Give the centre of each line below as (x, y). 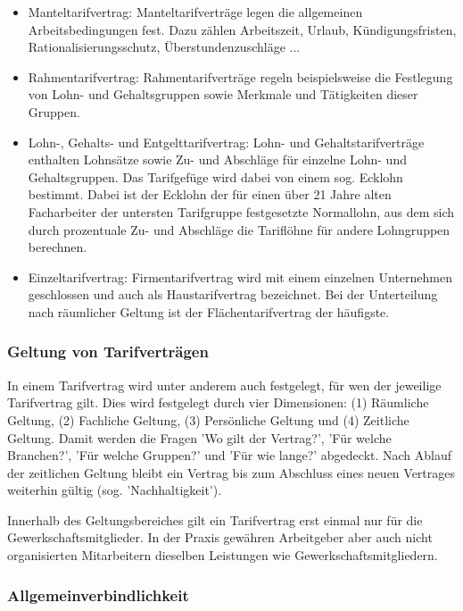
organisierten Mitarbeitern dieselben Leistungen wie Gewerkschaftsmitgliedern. (223, 555)
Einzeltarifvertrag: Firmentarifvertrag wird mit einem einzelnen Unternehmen (240, 276)
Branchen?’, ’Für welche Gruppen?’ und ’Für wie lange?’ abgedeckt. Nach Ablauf (230, 455)
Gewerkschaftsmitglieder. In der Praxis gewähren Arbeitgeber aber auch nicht (220, 537)
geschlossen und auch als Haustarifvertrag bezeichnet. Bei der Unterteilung (233, 294)
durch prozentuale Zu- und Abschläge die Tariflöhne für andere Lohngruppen (239, 229)
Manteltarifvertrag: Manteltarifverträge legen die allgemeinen (195, 12)
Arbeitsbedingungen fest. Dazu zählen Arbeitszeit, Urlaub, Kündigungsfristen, (242, 29)
